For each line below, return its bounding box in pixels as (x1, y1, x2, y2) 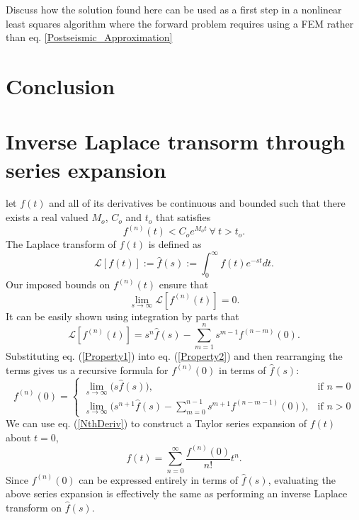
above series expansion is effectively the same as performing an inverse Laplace (6, 486, 348, 501)
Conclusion (6, 71, 115, 100)
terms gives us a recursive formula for (6, 362, 169, 377)
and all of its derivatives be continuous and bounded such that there (49, 196, 346, 210)
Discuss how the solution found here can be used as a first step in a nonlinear (6, 2, 342, 16)
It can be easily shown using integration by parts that (6, 308, 239, 323)
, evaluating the (268, 472, 336, 487)
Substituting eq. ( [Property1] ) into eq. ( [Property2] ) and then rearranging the (6, 349, 343, 363)
